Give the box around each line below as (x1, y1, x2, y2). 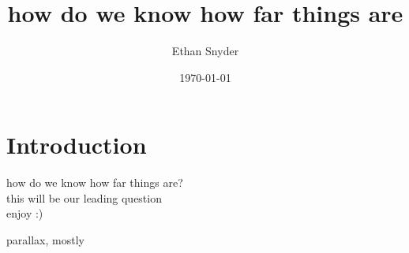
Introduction (6, 128, 147, 161)
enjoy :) (6, 205, 43, 221)
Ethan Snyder (171, 43, 239, 59)
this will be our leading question (6, 189, 162, 206)
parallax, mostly (6, 232, 84, 248)
